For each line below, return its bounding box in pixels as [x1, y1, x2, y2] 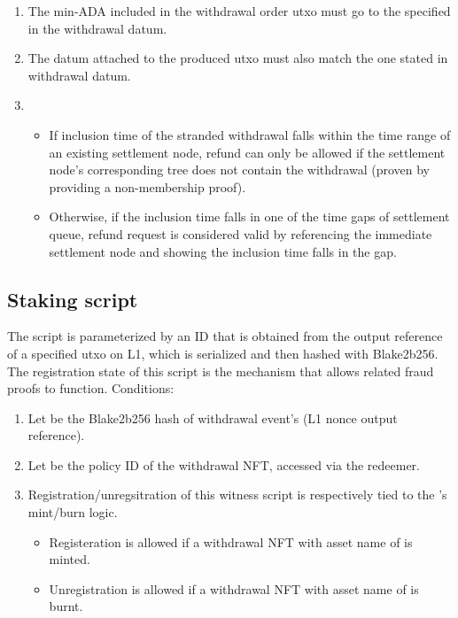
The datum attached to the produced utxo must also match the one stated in [27, 49, 448, 67]
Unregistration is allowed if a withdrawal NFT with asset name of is [49, 579, 419, 598]
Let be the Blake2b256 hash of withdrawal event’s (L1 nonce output [27, 408, 398, 427]
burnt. [49, 597, 83, 615]
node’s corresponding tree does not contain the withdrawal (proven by [49, 160, 430, 179]
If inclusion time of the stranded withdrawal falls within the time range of [49, 125, 451, 143]
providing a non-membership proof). [49, 177, 246, 196]
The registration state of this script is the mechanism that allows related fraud [7, 361, 434, 380]
